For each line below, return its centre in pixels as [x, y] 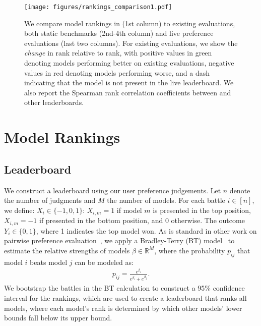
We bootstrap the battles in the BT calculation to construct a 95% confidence [124, 288]
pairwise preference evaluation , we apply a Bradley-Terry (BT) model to [119, 240]
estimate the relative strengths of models [67, 250]
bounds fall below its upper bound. [58, 318]
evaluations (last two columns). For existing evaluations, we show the [131, 43]
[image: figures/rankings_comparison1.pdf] [98, 7]
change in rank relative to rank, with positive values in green [118, 53]
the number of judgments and [50, 200]
